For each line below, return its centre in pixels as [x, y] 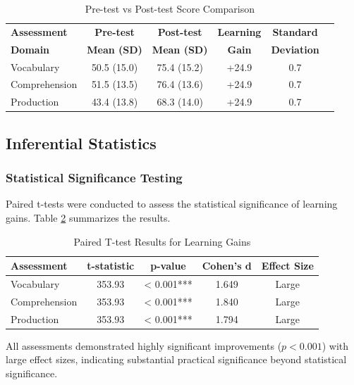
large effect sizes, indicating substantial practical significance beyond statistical [176, 359]
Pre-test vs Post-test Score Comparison [170, 8]
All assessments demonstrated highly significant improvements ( [144, 345]
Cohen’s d [227, 266]
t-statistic [111, 266]
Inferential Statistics [81, 143]
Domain [30, 49]
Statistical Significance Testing [94, 178]
